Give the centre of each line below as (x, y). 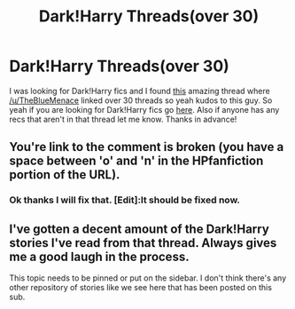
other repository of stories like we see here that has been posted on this (141, 288)
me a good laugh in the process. (99, 256)
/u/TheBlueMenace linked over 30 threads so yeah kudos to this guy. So (141, 100)
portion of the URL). (65, 175)
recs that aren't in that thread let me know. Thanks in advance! (123, 119)
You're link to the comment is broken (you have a (147, 147)
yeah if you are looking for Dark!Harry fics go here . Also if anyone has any (144, 109)
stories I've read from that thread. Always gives (143, 243)
